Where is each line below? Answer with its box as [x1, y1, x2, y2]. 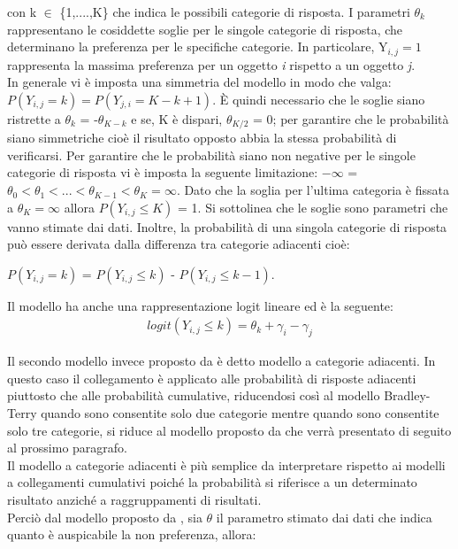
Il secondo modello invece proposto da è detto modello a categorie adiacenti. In [7, 352, 436, 370]
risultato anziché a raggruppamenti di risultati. [7, 491, 262, 509]
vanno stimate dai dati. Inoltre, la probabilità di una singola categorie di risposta [7, 217, 447, 236]
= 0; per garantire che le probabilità [253, 109, 449, 128]
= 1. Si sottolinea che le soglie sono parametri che [178, 197, 448, 216]
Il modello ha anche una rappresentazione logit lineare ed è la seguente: [7, 296, 393, 314]
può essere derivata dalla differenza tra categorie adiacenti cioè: [7, 235, 350, 253]
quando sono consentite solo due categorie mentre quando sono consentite [41, 404, 439, 422]
